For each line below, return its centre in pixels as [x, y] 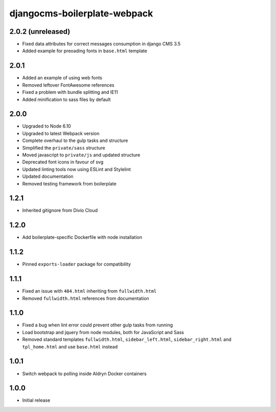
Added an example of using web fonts [62, 78]
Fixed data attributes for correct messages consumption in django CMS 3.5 [101, 44]
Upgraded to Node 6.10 [47, 126]
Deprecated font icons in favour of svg [63, 162]
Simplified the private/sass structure [64, 148]
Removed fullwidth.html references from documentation [86, 298]
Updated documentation [48, 176]
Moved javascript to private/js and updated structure [81, 155]
